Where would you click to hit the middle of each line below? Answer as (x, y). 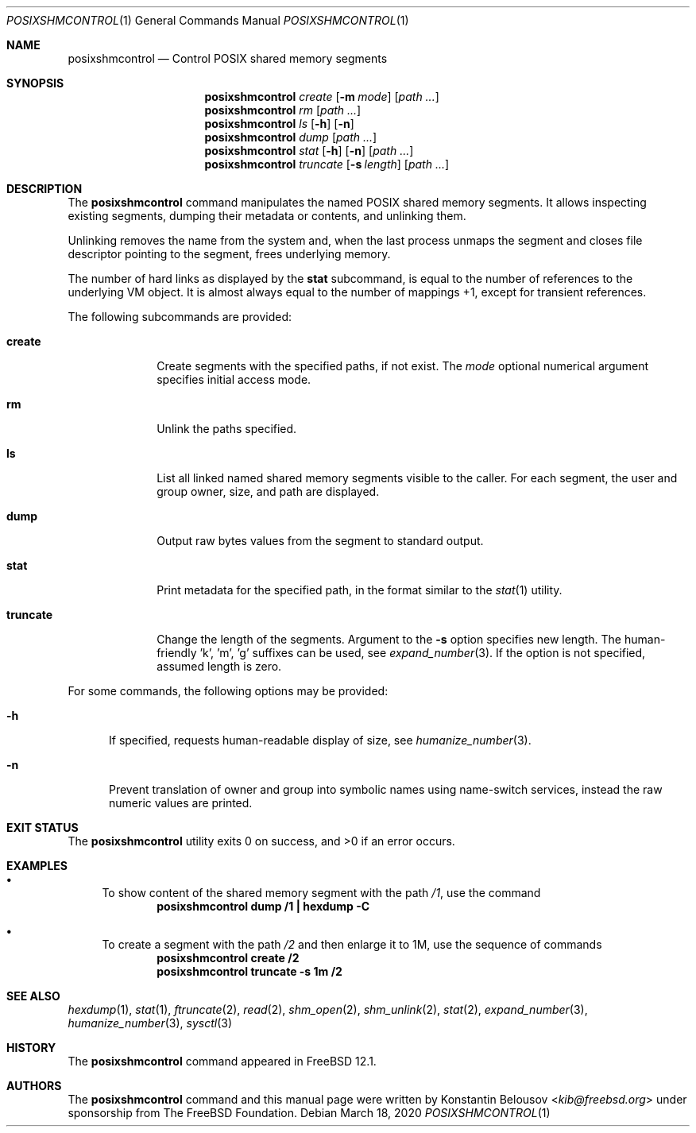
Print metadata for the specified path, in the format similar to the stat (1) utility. (360, 590)
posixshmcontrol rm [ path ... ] (283, 110)
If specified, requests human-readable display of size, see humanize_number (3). (320, 740)
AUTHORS (34, 1086)
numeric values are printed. (181, 803)
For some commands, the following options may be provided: (228, 691)
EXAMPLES (37, 866)
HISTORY (31, 1048)
